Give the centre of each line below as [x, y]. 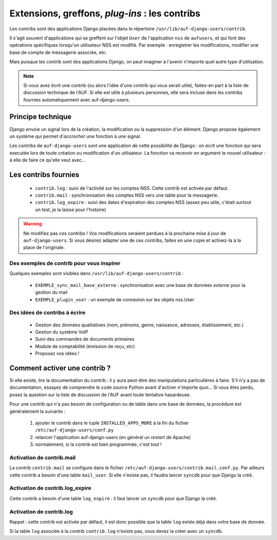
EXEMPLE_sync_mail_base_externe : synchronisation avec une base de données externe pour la [140, 285]
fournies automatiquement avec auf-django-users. [77, 99]
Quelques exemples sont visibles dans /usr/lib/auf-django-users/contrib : [97, 274]
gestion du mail [51, 293]
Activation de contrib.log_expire [51, 488]
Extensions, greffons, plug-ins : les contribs [105, 13]
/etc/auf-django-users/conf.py [74, 430]
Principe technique [41, 117]
